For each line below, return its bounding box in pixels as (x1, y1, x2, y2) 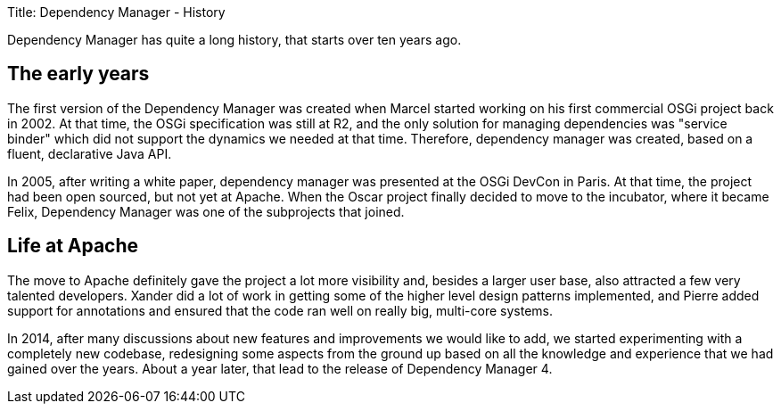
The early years (7, 62, 150, 86)
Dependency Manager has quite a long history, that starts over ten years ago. (7, 32, 462, 47)
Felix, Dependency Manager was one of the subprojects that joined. (7, 203, 405, 219)
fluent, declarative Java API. (7, 145, 172, 161)
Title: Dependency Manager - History (7, 4, 226, 20)
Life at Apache (7, 234, 139, 258)
